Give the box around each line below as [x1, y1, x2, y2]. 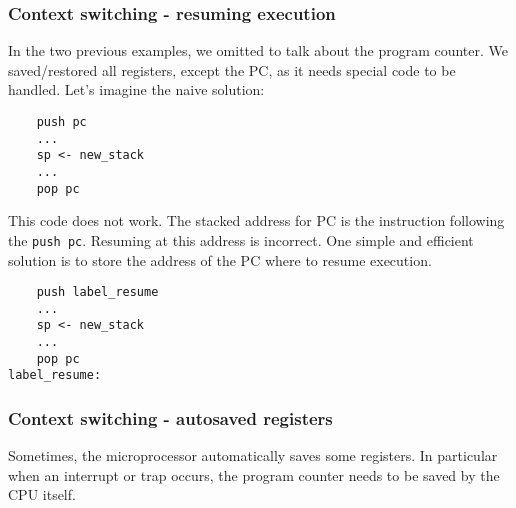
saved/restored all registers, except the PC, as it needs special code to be [8, 59, 456, 80]
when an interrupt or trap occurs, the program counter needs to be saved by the [8, 464, 500, 485]
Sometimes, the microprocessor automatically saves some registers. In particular [8, 445, 498, 466]
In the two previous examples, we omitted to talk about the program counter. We [8, 40, 509, 61]
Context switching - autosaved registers [8, 405, 333, 430]
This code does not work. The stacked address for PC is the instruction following [8, 210, 505, 231]
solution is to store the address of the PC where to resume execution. [8, 249, 432, 270]
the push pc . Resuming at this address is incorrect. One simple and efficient [8, 229, 474, 250]
